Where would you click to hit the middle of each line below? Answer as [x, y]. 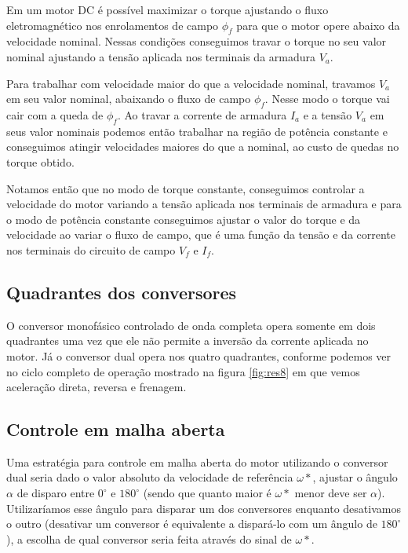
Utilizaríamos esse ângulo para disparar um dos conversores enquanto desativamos [204, 508]
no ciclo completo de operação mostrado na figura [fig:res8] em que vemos [183, 371]
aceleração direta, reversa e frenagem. [97, 387]
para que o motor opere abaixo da [318, 25]
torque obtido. [40, 161]
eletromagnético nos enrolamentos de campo [113, 25]
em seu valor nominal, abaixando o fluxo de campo [129, 99]
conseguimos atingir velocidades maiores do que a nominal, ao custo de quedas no [203, 146]
